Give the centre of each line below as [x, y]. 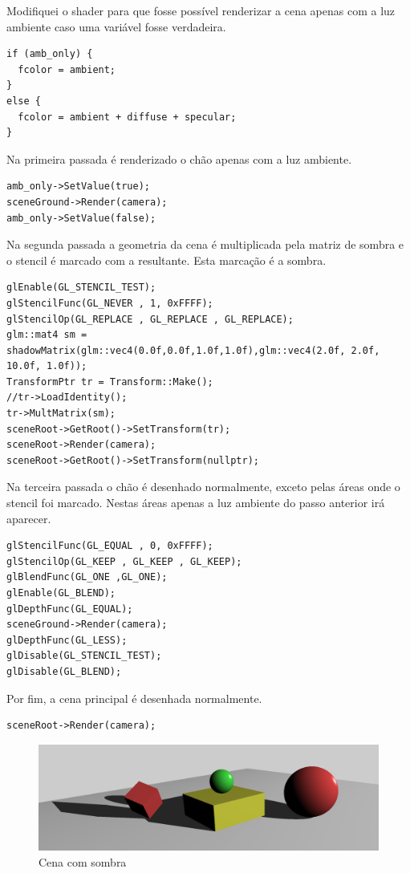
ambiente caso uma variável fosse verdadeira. [116, 26]
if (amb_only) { [50, 54]
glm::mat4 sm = [47, 335]
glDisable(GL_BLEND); [64, 671]
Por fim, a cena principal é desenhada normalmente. [134, 698]
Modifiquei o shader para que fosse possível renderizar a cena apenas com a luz [201, 10]
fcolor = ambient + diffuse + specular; [127, 117]
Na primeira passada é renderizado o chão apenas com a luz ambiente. [179, 158]
